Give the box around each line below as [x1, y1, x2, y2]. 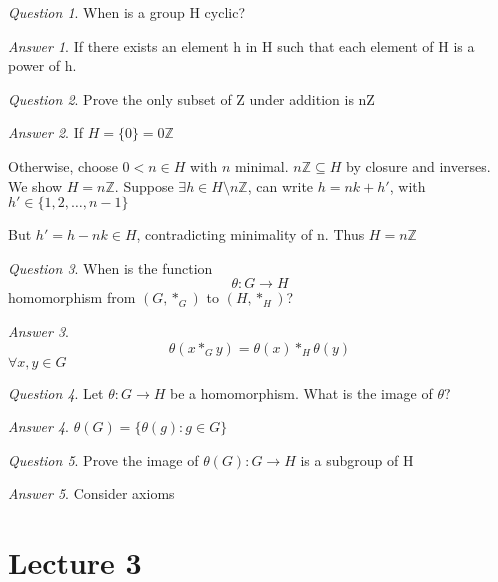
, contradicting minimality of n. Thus [136, 224, 365, 245]
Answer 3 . [8, 320, 69, 341]
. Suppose [114, 175, 174, 196]
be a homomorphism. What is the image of [170, 382, 433, 403]
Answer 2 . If [8, 122, 83, 143]
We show [8, 175, 63, 196]
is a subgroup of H [300, 449, 414, 470]
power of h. [8, 55, 77, 76]
